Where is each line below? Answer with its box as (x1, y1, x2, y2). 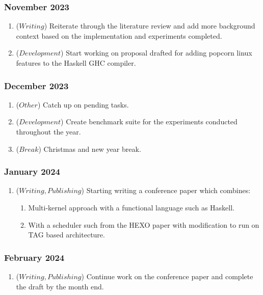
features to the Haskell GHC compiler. (16, 58, 136, 68)
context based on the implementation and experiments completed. (16, 30, 222, 41)
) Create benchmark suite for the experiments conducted (61, 116, 238, 127)
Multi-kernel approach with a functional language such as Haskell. (28, 202, 234, 212)
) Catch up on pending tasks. (37, 99, 129, 110)
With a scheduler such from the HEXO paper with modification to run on (28, 219, 259, 230)
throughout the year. (16, 126, 81, 137)
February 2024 (4, 251, 65, 263)
